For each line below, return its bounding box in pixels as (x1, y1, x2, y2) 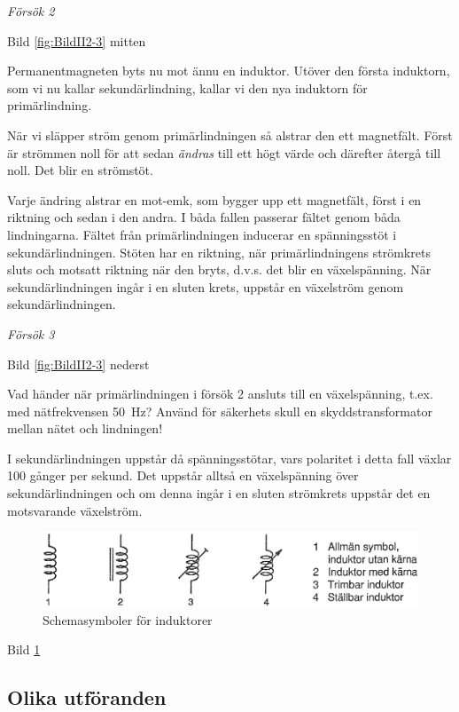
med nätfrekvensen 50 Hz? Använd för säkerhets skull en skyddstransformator (7, 401, 432, 420)
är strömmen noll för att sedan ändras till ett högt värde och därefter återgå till (7, 143, 441, 162)
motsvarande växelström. (7, 501, 143, 519)
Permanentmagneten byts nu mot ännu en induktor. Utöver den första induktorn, (7, 61, 450, 80)
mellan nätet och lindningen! (7, 419, 163, 438)
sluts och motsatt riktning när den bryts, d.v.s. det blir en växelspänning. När (7, 260, 432, 279)
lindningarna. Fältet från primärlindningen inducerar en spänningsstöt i (7, 225, 397, 243)
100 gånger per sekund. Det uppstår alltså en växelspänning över (7, 466, 359, 485)
